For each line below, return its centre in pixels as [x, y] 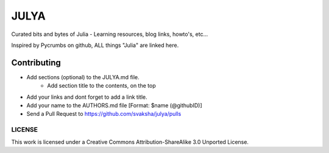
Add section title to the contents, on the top [101, 86]
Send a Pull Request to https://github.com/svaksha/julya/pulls [104, 114]
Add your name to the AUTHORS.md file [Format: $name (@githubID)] [114, 105]
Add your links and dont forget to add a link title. [87, 97]
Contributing [36, 62]
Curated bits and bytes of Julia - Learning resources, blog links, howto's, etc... [110, 34]
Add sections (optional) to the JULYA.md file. [83, 77]
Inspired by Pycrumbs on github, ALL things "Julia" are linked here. [95, 45]
